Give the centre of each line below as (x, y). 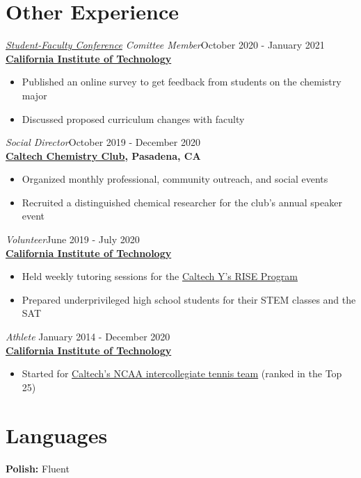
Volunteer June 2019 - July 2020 (73, 239)
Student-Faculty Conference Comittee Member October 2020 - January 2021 (165, 45)
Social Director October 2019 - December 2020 (103, 142)
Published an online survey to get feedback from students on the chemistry (182, 82)
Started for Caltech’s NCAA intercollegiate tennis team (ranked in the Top (182, 373)
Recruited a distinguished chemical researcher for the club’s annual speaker (182, 202)
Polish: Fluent (38, 468)
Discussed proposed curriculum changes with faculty (133, 118)
